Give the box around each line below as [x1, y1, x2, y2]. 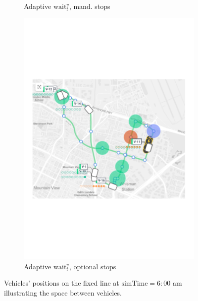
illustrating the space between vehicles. [4, 287, 122, 298]
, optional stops [69, 261, 116, 271]
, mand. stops [69, 1, 110, 11]
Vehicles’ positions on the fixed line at [4, 278, 119, 288]
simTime [121, 280, 148, 288]
